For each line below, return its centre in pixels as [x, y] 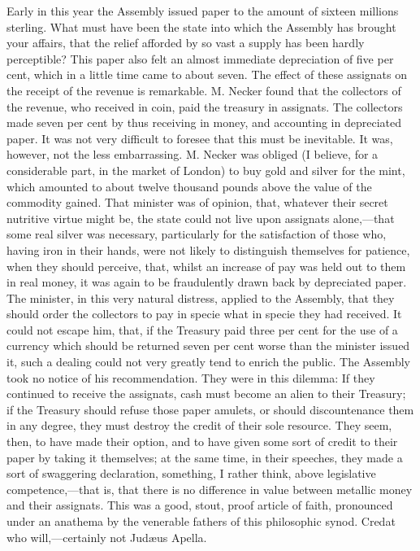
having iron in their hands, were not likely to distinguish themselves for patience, [208, 249]
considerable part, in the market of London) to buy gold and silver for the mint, [206, 170]
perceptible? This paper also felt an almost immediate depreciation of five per [200, 58]
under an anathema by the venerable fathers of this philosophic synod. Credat [201, 521]
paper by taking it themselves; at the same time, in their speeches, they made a [205, 457]
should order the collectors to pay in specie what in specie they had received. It [204, 314]
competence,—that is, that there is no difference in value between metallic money [210, 489]
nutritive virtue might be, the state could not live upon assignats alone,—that [201, 218]
